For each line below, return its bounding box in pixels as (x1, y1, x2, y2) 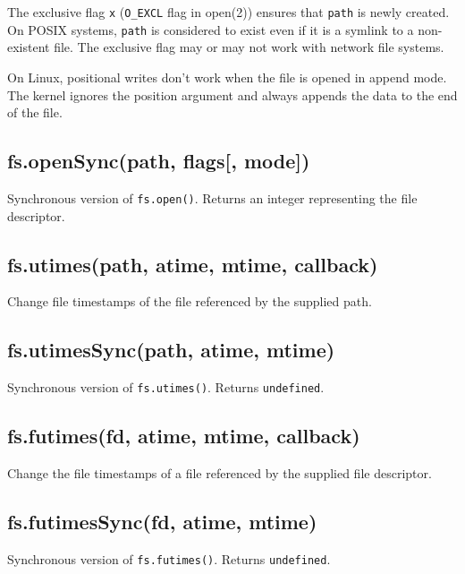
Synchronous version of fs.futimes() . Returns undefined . (7, 549, 331, 568)
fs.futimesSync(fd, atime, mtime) (7, 507, 317, 535)
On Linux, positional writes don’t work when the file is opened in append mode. (7, 67, 447, 86)
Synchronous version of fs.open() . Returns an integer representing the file (7, 188, 418, 207)
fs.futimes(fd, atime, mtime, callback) (7, 422, 360, 450)
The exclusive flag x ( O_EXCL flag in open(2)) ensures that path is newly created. (7, 3, 450, 21)
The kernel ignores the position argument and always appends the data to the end (7, 85, 458, 104)
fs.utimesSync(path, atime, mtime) (7, 336, 335, 364)
